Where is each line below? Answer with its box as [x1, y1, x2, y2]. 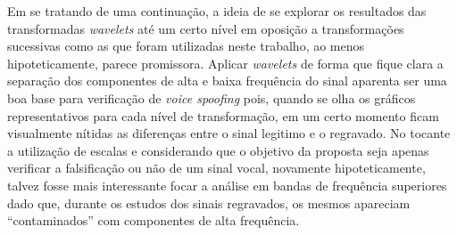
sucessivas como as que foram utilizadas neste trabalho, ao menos [7, 36, 365, 55]
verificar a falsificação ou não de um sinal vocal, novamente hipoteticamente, [7, 158, 426, 177]
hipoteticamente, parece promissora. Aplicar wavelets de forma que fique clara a [7, 53, 444, 72]
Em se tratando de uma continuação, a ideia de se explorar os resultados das [7, 2, 427, 20]
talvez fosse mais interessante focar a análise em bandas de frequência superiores [7, 175, 447, 194]
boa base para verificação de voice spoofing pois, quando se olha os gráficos [7, 88, 416, 107]
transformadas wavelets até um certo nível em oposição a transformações [7, 19, 404, 37]
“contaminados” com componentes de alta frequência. [7, 211, 300, 230]
